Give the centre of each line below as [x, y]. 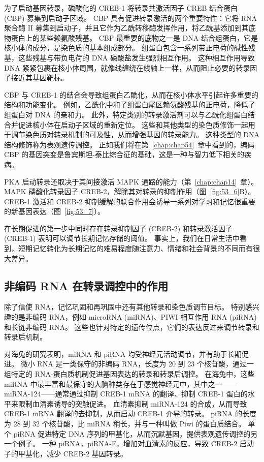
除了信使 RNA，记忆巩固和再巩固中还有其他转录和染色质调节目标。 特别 [125, 307]
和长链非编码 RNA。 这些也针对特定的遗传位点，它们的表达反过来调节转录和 [132, 327]
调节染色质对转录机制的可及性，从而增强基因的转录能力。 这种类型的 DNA [135, 134]
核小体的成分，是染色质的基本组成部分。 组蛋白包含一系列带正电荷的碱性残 [130, 48]
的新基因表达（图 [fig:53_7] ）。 [54, 211]
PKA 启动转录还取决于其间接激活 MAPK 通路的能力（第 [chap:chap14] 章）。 [131, 181]
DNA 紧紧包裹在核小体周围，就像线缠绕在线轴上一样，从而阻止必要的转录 [127, 67]
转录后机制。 [25, 337]
